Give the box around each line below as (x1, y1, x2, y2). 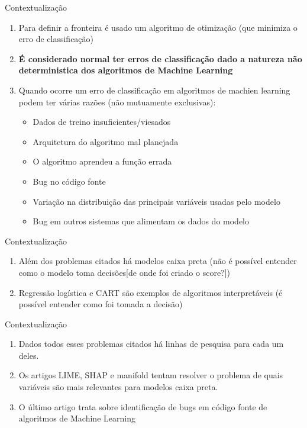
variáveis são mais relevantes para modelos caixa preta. (18, 381, 218, 393)
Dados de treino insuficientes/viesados (33, 115, 171, 128)
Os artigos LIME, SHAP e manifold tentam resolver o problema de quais (18, 369, 283, 381)
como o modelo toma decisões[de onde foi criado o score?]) (18, 266, 231, 278)
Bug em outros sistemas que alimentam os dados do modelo (33, 215, 250, 227)
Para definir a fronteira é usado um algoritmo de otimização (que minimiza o (18, 21, 298, 33)
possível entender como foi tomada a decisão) (18, 298, 183, 310)
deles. (18, 349, 39, 361)
